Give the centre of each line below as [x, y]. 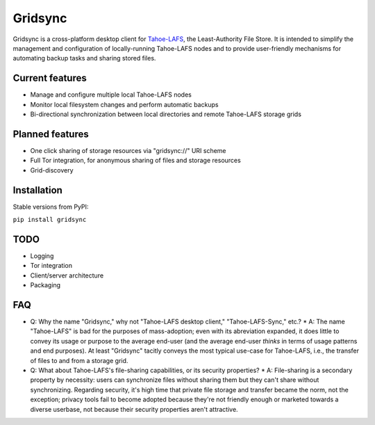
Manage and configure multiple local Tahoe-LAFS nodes [111, 95]
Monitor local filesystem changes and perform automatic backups [124, 104]
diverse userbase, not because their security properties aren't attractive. [134, 409]
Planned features [51, 134]
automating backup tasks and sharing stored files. [84, 58]
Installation [37, 190]
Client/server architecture [67, 275]
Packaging [45, 285]
